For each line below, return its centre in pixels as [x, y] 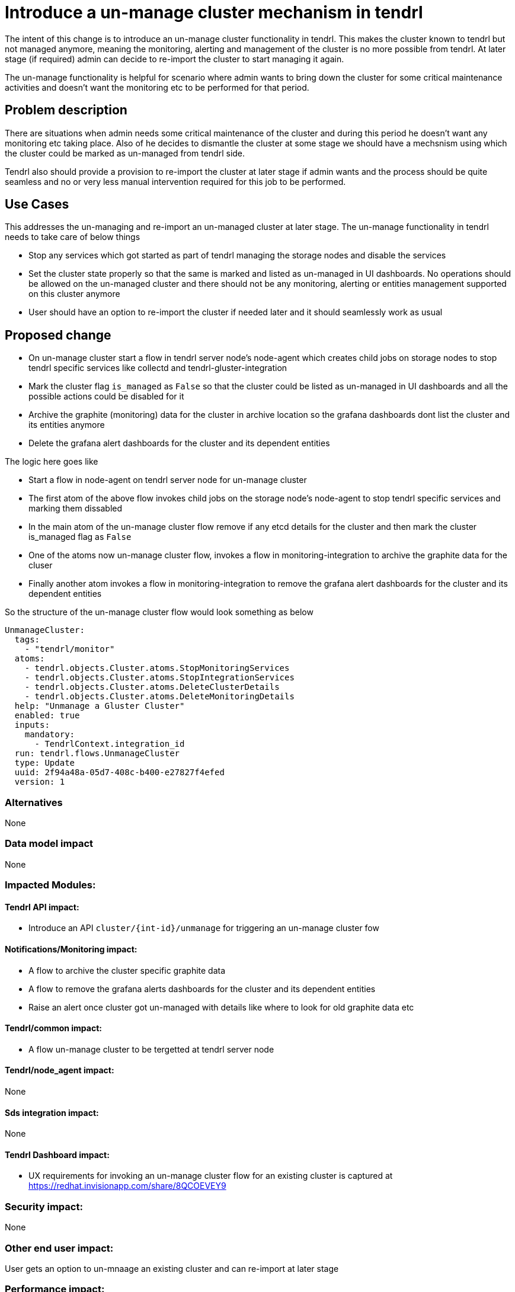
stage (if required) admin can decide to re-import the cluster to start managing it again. [175, 59]
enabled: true [47, 716]
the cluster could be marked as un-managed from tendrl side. [125, 153]
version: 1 [40, 782]
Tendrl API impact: [42, 907]
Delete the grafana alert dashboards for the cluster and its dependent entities [179, 443]
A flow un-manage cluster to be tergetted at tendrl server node [151, 1049]
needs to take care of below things [73, 237]
